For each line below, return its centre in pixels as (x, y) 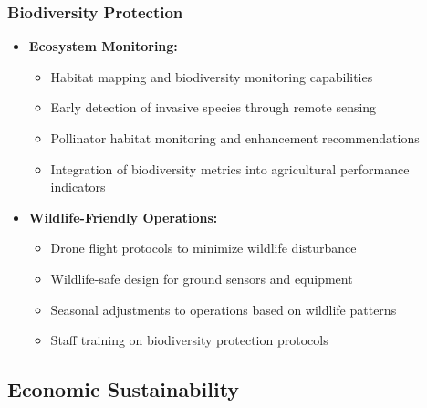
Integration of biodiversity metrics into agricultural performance (230, 168)
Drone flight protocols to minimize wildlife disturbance (203, 248)
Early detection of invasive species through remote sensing (213, 107)
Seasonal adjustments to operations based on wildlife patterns (224, 309)
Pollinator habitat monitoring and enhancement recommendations (235, 138)
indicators (78, 187)
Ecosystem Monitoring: (103, 46)
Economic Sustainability (124, 389)
